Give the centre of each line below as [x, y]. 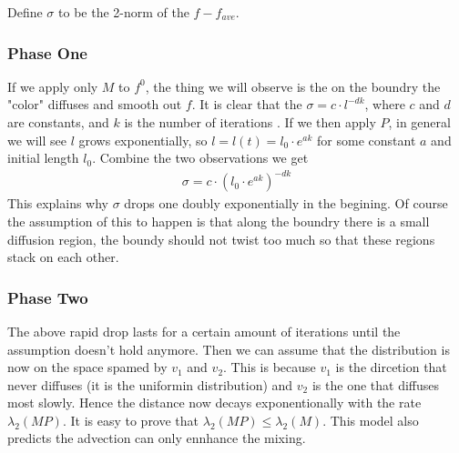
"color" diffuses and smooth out [95, 104]
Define [25, 12]
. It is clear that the [247, 104]
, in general [419, 122]
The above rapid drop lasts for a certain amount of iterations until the [204, 331]
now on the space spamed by [87, 367]
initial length [43, 158]
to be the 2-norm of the [124, 12]
